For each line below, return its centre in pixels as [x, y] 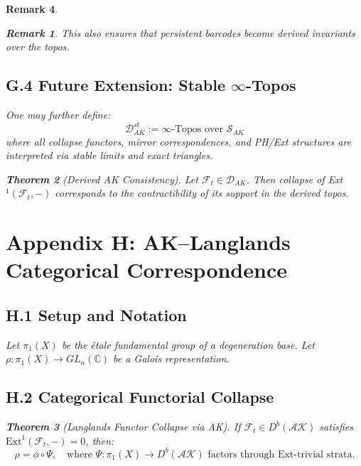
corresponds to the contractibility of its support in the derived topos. [202, 193]
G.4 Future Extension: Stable [115, 85]
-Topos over [198, 130]
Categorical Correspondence [146, 270]
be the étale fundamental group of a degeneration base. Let [188, 344]
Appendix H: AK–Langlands [148, 242]
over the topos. [38, 47]
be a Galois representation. [171, 358]
